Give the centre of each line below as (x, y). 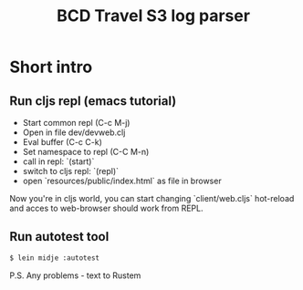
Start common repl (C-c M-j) (76, 123)
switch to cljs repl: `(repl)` (71, 171)
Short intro (51, 67)
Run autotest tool (59, 237)
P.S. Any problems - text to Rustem (75, 275)
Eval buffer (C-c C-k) (62, 142)
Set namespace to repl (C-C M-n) (86, 152)
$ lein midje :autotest (55, 258)
